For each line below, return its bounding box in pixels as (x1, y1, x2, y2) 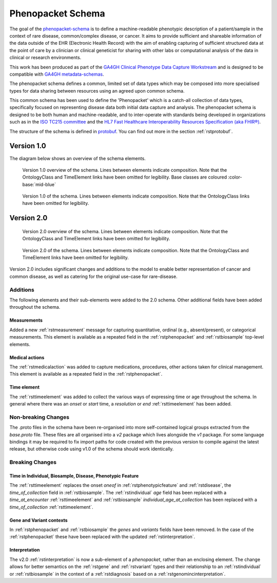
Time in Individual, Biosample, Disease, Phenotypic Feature (9, 472, 139, 479)
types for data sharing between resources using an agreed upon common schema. (9, 87, 185, 94)
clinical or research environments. (9, 55, 82, 61)
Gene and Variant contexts (9, 517, 68, 523)
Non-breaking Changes (9, 413, 69, 420)
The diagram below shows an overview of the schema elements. (9, 155, 146, 162)
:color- (228, 174, 242, 180)
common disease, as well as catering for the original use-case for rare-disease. (9, 273, 178, 279)
